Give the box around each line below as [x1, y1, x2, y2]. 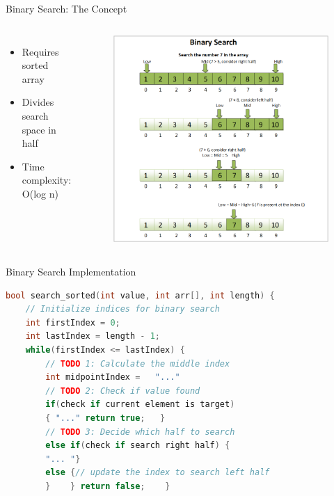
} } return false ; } [45, 481, 170, 491]
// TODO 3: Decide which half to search [45, 426, 235, 437]
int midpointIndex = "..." [45, 372, 180, 383]
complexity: [22, 173, 72, 187]
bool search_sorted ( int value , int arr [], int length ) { [6, 290, 275, 301]
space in [22, 122, 56, 136]
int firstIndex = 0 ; [25, 317, 120, 328]
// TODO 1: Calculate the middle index [45, 358, 230, 369]
